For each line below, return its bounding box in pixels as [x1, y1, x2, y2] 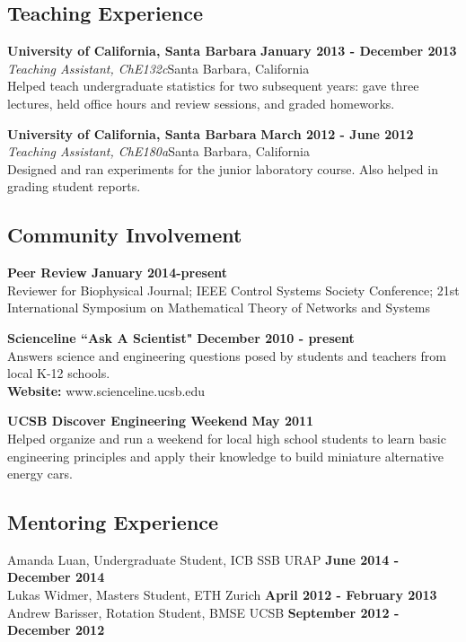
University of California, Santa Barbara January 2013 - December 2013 [7, 41, 457, 60]
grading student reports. [7, 177, 141, 196]
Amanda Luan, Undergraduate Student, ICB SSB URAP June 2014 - [7, 550, 400, 568]
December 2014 [7, 567, 105, 586]
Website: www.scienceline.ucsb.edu [7, 381, 206, 400]
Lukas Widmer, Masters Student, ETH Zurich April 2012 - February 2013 [7, 585, 437, 604]
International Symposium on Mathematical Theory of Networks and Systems [7, 298, 430, 317]
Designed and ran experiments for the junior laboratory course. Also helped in [7, 159, 438, 178]
